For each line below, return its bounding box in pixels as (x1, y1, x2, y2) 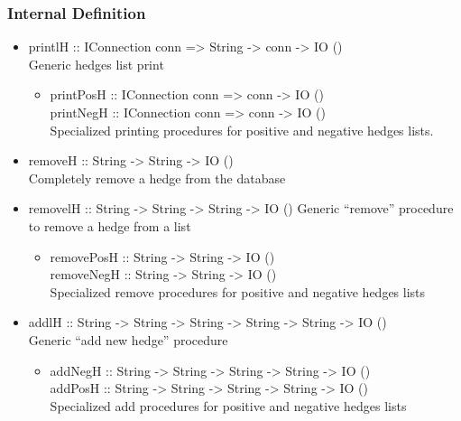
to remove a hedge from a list (28, 216, 191, 235)
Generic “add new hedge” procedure (28, 330, 228, 349)
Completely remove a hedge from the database (28, 168, 286, 187)
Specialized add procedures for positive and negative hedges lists (50, 396, 407, 415)
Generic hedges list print (28, 54, 164, 73)
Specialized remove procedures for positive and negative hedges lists (50, 282, 426, 301)
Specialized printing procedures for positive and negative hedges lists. (50, 120, 434, 139)
